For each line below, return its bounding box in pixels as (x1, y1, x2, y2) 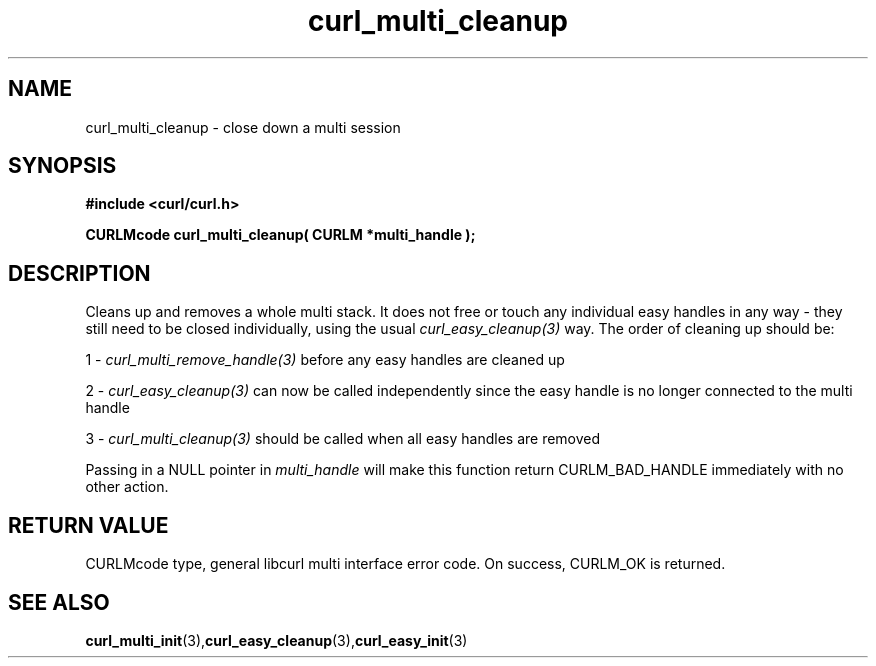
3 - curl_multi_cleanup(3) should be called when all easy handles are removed (85, 430, 601, 448)
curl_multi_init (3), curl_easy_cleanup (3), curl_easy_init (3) (85, 631, 468, 649)
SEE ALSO (8, 589, 110, 615)
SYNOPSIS (8, 153, 117, 179)
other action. (85, 478, 169, 496)
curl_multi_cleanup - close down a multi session (85, 118, 401, 136)
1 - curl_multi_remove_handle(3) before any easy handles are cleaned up (85, 351, 565, 369)
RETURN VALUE (8, 512, 169, 538)
